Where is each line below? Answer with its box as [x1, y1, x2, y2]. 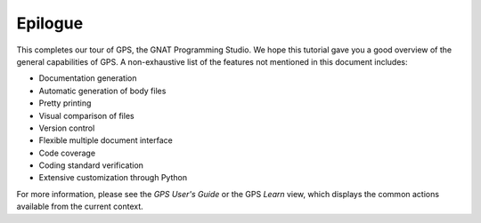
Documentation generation [38, 73, 137, 84]
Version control [38, 123, 95, 133]
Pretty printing [38, 98, 92, 108]
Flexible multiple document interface [38, 135, 173, 146]
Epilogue [16, 13, 84, 33]
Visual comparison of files [38, 110, 135, 121]
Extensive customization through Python [38, 172, 187, 183]
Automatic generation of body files [38, 85, 167, 96]
